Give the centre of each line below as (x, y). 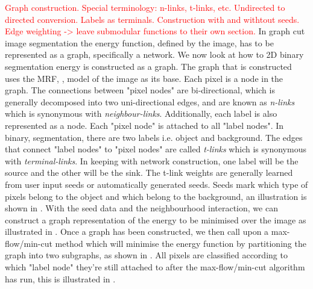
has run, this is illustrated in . (60, 278)
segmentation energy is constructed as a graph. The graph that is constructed (148, 66)
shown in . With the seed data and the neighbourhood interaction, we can (141, 208)
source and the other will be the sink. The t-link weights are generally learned (149, 172)
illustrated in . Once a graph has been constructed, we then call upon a (137, 232)
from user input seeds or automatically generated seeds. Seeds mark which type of (156, 184)
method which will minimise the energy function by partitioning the (181, 243)
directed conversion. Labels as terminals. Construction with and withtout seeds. (152, 19)
